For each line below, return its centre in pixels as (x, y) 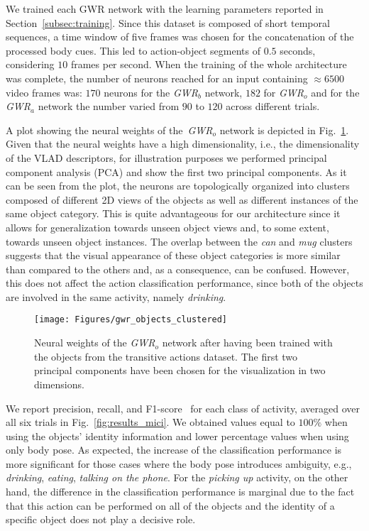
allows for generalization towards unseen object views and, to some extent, (167, 227)
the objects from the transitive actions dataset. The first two (166, 356)
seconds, (298, 50)
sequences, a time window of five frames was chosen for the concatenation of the (180, 37)
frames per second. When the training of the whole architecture (209, 64)
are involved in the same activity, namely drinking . (116, 296)
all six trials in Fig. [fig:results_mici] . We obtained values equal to (150, 422)
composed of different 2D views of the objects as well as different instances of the (182, 199)
